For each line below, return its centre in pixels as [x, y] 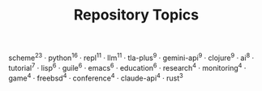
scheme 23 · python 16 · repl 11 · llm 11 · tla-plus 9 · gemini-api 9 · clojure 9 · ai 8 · [131, 57]
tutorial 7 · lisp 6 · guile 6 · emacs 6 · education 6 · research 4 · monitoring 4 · [127, 67]
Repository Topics [136, 15]
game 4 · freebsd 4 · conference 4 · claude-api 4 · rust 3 [96, 77]
